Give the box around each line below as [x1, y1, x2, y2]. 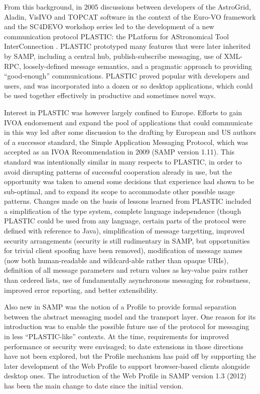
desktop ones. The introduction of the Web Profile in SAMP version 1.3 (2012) [4, 370, 246, 381]
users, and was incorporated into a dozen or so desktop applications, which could [4, 80, 253, 91]
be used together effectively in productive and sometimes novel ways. [4, 90, 216, 101]
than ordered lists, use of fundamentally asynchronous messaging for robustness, [4, 275, 250, 285]
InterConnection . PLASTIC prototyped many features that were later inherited [4, 41, 251, 51]
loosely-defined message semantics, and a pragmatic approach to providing [23, 60, 252, 71]
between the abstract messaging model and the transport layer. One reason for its [4, 311, 256, 322]
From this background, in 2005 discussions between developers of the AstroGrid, [4, 2, 251, 12]
